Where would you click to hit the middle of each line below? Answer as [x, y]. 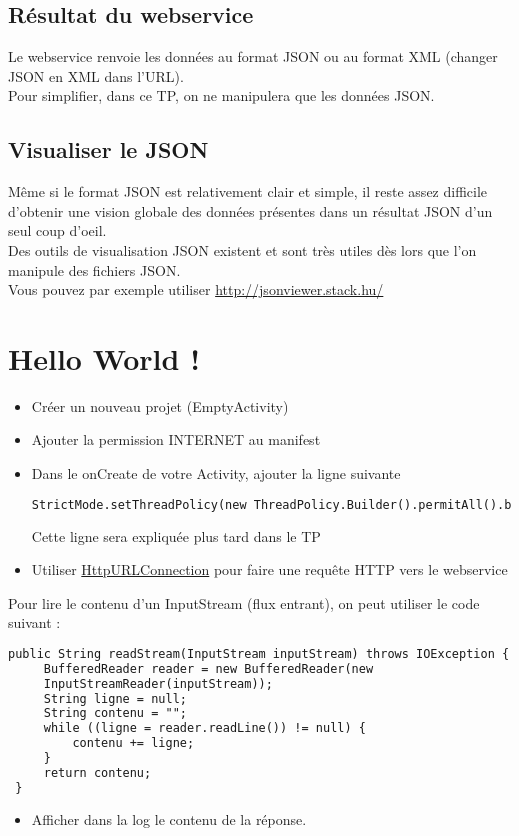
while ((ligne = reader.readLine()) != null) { [204, 728]
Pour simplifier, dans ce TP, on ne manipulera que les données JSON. [221, 95]
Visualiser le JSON [108, 149]
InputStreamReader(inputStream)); [158, 683]
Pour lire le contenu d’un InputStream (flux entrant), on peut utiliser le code [244, 602]
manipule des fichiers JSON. [94, 269]
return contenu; [97, 772]
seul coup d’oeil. [57, 230]
